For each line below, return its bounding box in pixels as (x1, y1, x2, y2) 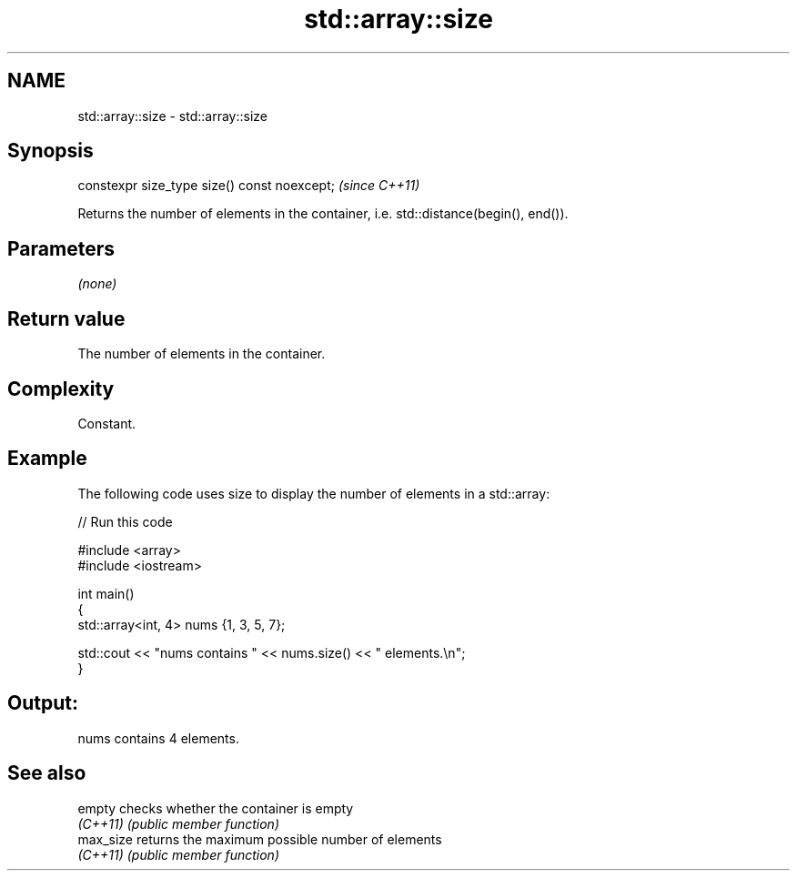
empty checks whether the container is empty (77, 800, 354, 816)
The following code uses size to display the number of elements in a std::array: (77, 485, 550, 501)
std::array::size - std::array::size (77, 107, 268, 124)
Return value (7, 307, 126, 330)
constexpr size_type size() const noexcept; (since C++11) (77, 177, 420, 194)
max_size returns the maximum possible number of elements (77, 831, 442, 847)
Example (7, 447, 87, 470)
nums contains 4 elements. (77, 730, 239, 746)
